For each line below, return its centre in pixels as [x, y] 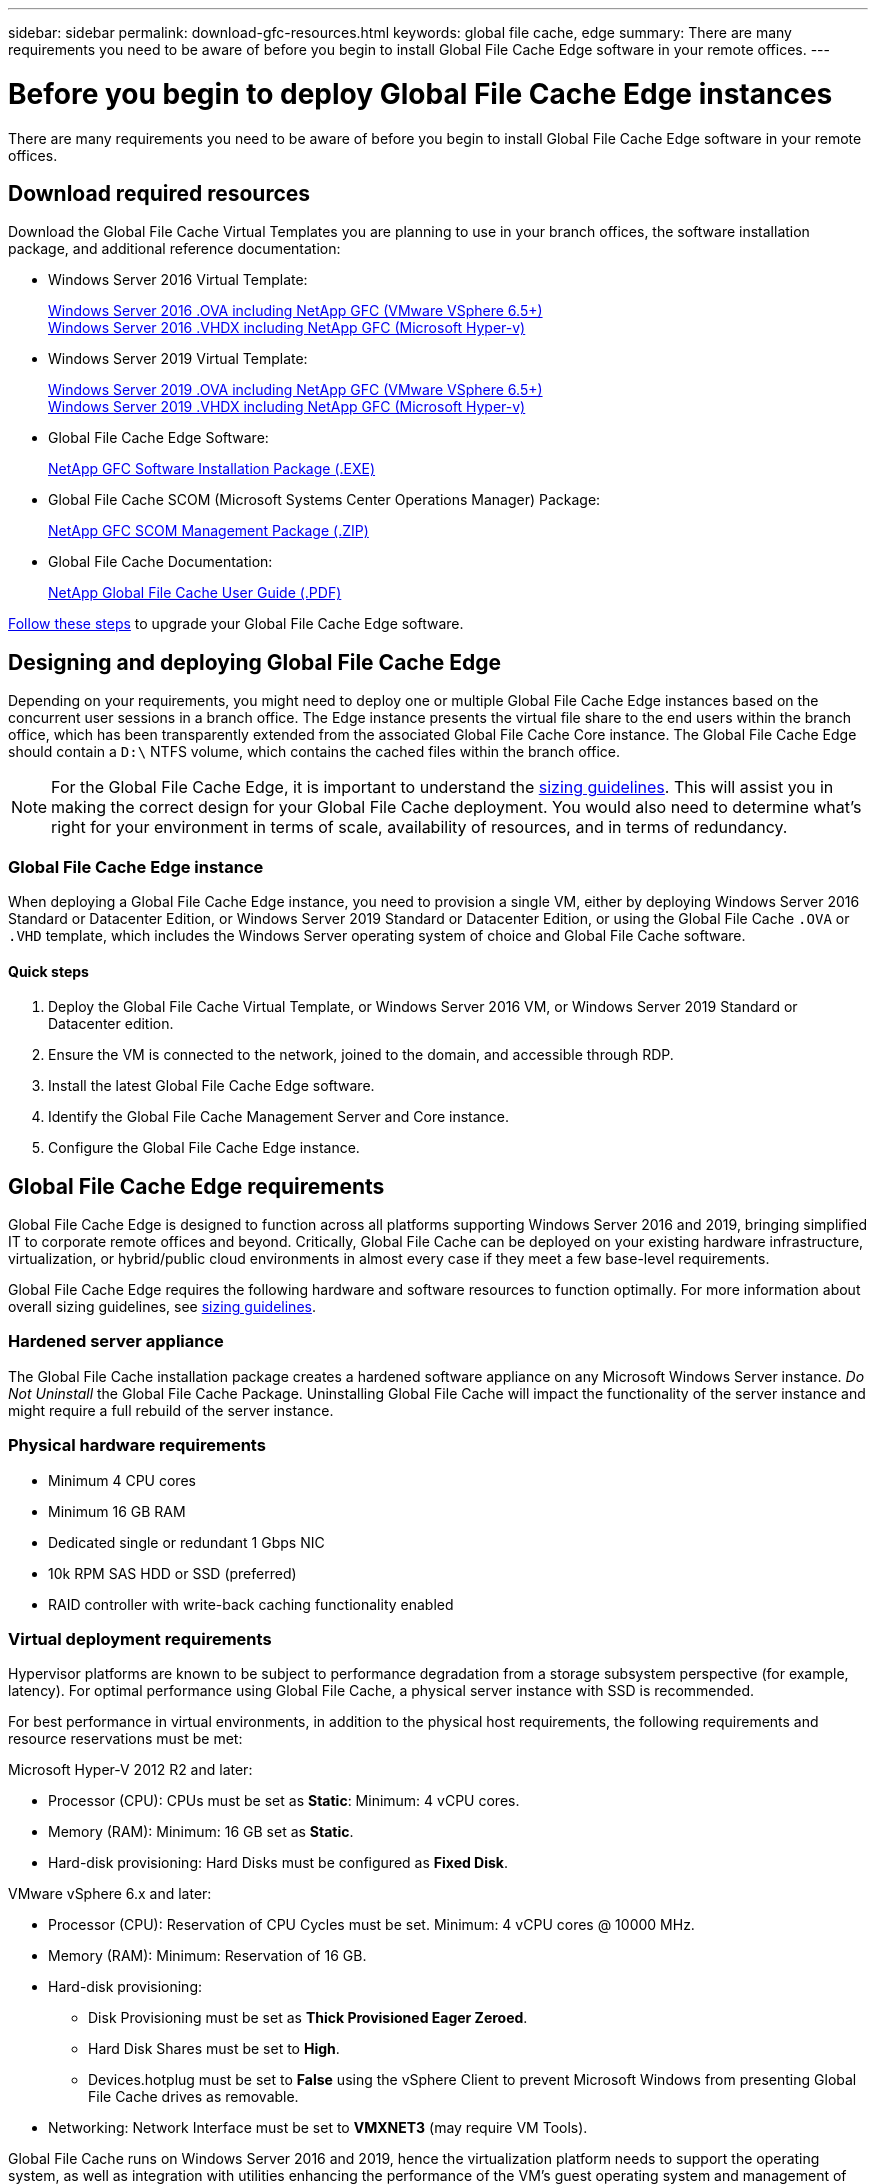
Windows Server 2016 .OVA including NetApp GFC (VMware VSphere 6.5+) [295, 311]
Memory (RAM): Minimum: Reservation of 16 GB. [207, 1956]
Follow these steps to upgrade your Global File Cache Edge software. [236, 624]
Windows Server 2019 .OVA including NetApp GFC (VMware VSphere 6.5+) [295, 390]
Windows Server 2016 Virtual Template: [178, 280]
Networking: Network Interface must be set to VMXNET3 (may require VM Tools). [318, 2128]
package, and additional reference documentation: [174, 249]
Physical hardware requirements [137, 1445]
